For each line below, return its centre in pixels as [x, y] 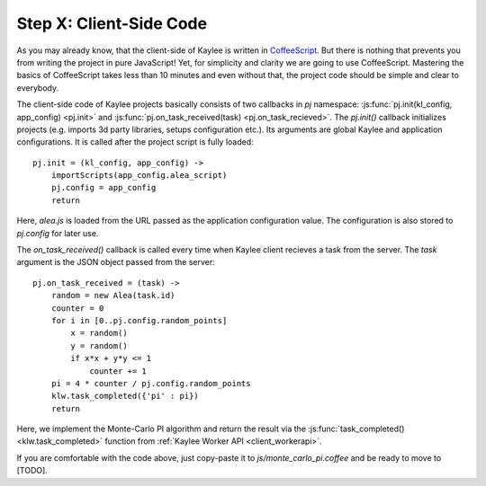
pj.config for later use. [58, 233]
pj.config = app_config [103, 188]
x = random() [99, 333]
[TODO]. [32, 471]
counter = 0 [77, 308]
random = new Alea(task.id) [113, 296]
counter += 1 [118, 371]
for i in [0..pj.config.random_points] [139, 320]
